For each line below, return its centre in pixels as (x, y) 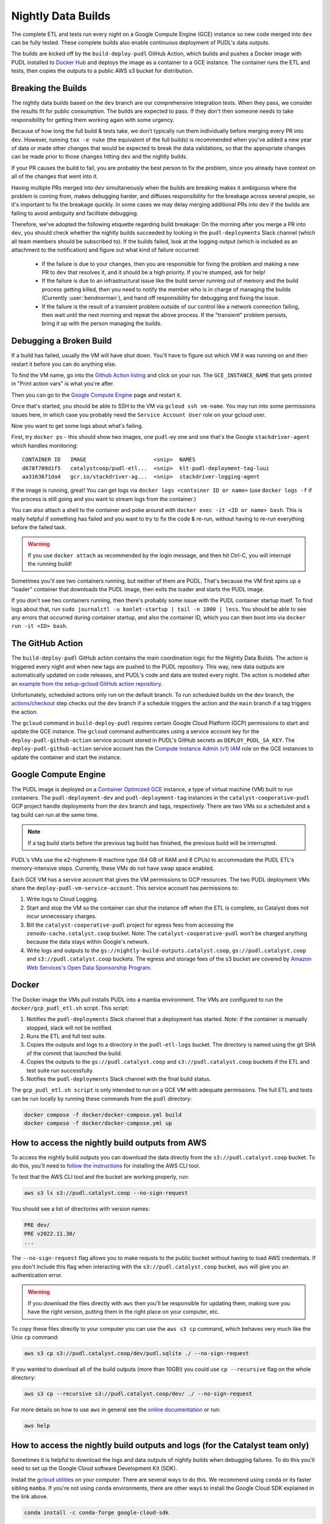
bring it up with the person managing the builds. (102, 324)
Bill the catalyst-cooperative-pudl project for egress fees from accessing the (130, 925)
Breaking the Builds (49, 88)
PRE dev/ (37, 1225)
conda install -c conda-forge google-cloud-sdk (96, 1513)
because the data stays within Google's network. (88, 942)
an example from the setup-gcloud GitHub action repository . (87, 683)
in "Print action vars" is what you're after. (63, 383)
